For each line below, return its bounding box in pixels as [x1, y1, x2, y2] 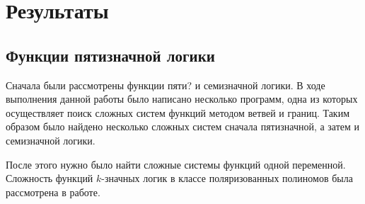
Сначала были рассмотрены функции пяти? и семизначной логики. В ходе [6, 77, 325, 92]
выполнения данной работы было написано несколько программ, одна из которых [6, 91, 358, 106]
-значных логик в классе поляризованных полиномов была [101, 171, 353, 186]
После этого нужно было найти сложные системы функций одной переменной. [6, 157, 346, 171]
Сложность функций [6, 171, 93, 186]
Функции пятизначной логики [6, 44, 215, 66]
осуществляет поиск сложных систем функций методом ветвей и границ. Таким [6, 105, 350, 120]
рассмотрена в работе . [6, 184, 100, 199]
